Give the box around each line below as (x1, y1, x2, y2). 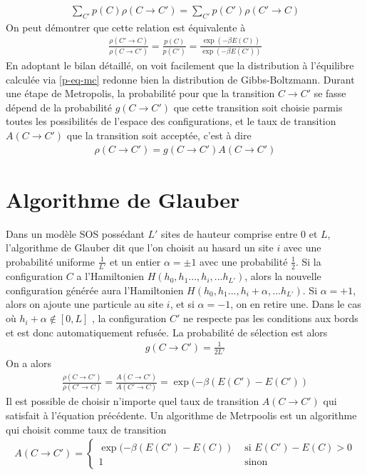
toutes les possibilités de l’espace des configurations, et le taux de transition (6, 114, 336, 129)
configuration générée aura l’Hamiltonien (6, 282, 184, 297)
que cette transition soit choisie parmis (173, 99, 343, 114)
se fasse (314, 86, 346, 101)
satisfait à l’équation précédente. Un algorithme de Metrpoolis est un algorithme (6, 407, 357, 422)
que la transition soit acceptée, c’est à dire (66, 128, 252, 143)
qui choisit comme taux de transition (6, 421, 167, 436)
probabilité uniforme (6, 254, 95, 269)
